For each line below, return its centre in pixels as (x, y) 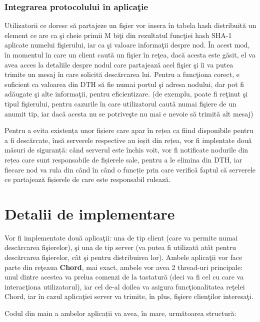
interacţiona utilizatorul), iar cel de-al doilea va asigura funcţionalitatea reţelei (125, 286)
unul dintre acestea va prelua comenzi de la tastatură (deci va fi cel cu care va (124, 277)
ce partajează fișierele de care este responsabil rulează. (88, 179)
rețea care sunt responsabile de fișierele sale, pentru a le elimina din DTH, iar (123, 159)
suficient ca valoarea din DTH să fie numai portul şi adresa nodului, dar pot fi (124, 84)
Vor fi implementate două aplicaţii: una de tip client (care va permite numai (121, 237)
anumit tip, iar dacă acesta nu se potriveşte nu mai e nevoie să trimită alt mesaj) (129, 113)
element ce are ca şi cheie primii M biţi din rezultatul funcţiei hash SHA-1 (118, 35)
